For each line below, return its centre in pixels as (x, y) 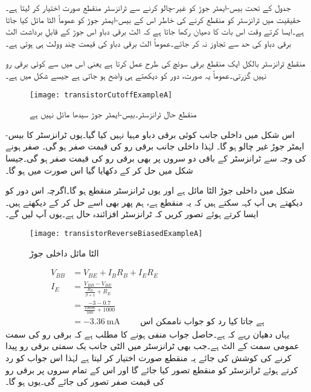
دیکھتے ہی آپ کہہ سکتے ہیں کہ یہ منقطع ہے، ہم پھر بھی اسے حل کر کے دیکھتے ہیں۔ (154, 202)
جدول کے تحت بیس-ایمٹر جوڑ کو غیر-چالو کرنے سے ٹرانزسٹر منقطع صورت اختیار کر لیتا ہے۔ (148, 7)
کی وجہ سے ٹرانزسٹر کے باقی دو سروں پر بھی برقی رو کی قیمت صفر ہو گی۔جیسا (156, 158)
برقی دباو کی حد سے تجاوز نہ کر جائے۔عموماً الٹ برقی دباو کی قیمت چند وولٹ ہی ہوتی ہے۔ (148, 43)
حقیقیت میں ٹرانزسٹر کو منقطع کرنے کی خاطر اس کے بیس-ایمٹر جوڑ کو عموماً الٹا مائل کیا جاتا (153, 19)
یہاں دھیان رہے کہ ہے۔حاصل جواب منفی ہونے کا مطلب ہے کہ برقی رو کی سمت (148, 334)
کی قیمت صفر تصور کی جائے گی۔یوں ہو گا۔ (85, 381)
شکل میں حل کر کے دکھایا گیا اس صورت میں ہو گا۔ (99, 170)
